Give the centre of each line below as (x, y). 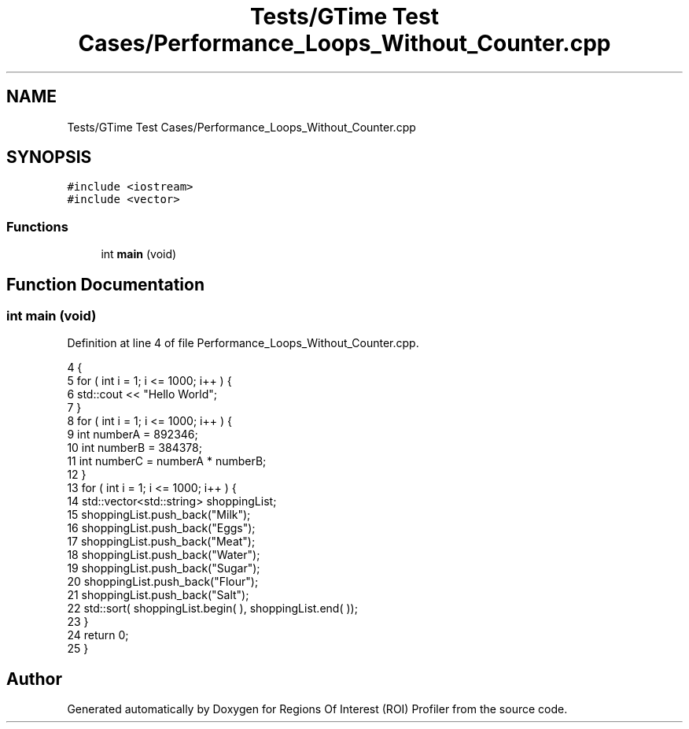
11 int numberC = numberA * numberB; (167, 461)
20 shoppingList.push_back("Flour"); (163, 582)
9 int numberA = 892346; (133, 435)
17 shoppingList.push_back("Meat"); (161, 542)
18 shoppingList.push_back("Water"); (164, 555)
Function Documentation (105, 284)
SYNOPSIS (49, 157)
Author (34, 679)
